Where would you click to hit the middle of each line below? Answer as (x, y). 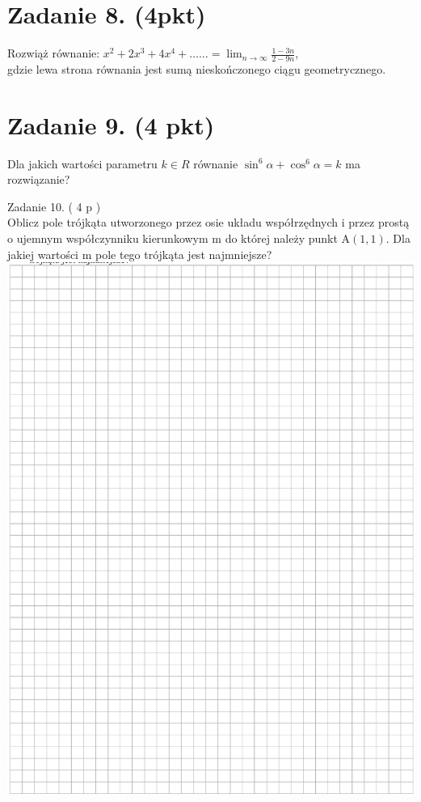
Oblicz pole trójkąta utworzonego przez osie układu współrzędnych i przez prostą (208, 222)
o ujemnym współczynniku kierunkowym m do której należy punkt (173, 238)
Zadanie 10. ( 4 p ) (54, 206)
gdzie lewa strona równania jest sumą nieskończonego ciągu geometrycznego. (197, 68)
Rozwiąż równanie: (54, 53)
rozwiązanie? (39, 179)
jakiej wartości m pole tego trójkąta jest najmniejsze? (140, 254)
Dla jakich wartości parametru (82, 163)
